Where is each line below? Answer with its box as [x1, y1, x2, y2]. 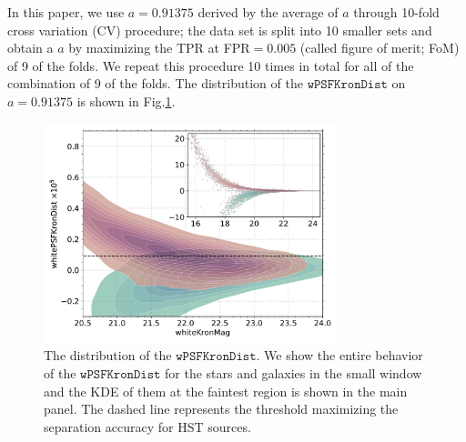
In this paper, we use [7, 3, 125, 21]
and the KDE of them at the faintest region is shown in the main [44, 381, 408, 400]
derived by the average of [198, 3, 339, 21]
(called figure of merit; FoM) [299, 38, 460, 57]
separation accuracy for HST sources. [44, 417, 251, 436]
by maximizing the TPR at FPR [68, 38, 250, 57]
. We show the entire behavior [256, 346, 423, 365]
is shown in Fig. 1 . [76, 91, 176, 110]
